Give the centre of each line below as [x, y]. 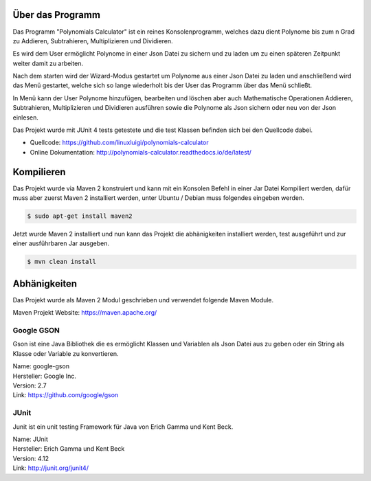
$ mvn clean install [61, 262]
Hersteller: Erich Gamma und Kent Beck [69, 449]
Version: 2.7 [30, 385]
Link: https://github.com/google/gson [66, 395]
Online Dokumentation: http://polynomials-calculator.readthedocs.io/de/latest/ [141, 152]
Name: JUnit [30, 439]
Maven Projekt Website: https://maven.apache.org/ [85, 313]
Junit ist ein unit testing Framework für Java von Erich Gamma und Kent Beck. [123, 427]
